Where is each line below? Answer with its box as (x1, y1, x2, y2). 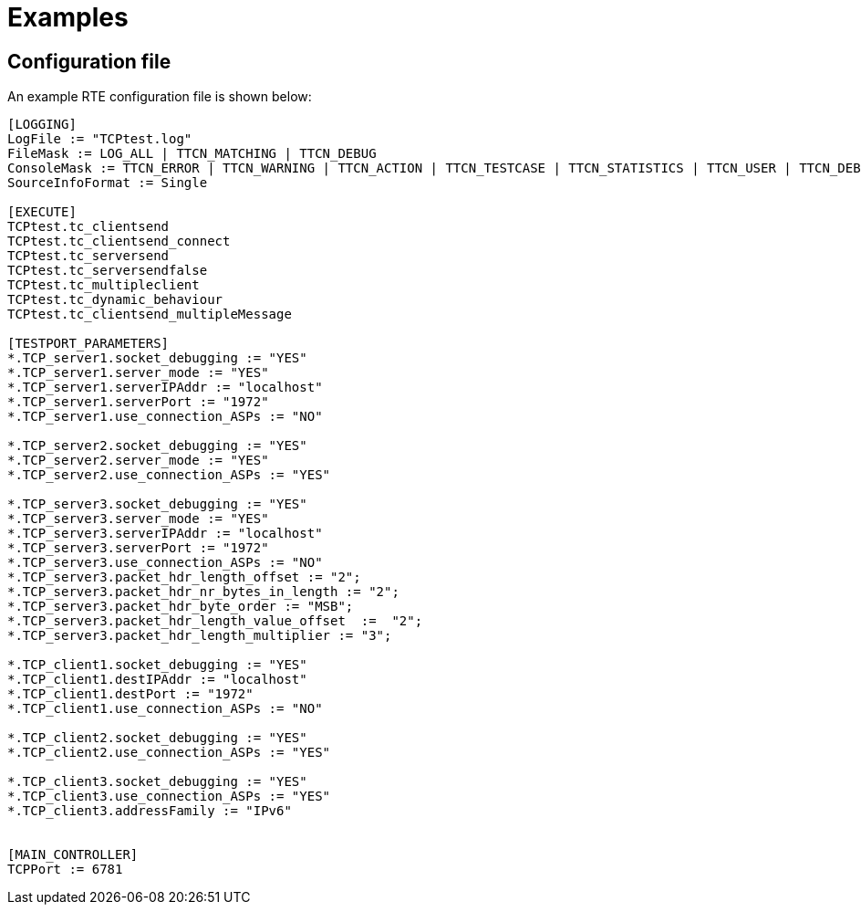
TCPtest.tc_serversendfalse (7, 263, 208, 278)
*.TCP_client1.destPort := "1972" (7, 687, 254, 702)
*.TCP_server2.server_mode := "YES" (7, 453, 269, 468)
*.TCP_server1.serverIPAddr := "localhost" (7, 380, 323, 395)
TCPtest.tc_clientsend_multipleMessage (7, 307, 292, 322)
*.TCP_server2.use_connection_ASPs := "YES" (7, 467, 331, 483)
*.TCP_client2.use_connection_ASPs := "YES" (7, 745, 331, 760)
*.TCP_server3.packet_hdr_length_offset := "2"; (7, 570, 361, 585)
